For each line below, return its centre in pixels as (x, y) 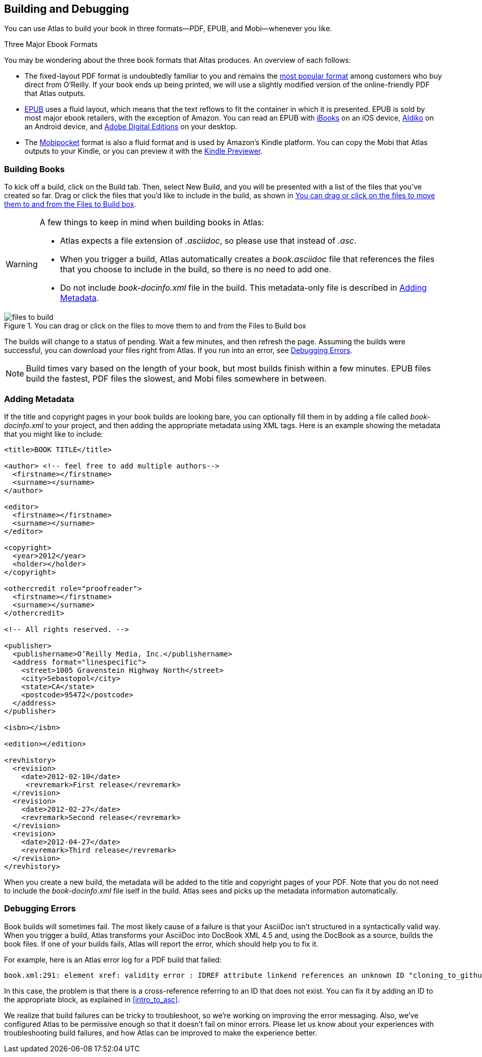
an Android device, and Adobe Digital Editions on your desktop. (131, 127)
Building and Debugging (67, 9)
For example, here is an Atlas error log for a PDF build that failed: (113, 959)
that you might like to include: (54, 434)
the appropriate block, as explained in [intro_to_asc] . (92, 999)
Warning (22, 264)
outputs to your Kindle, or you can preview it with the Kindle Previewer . (144, 151)
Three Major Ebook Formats (51, 44)
